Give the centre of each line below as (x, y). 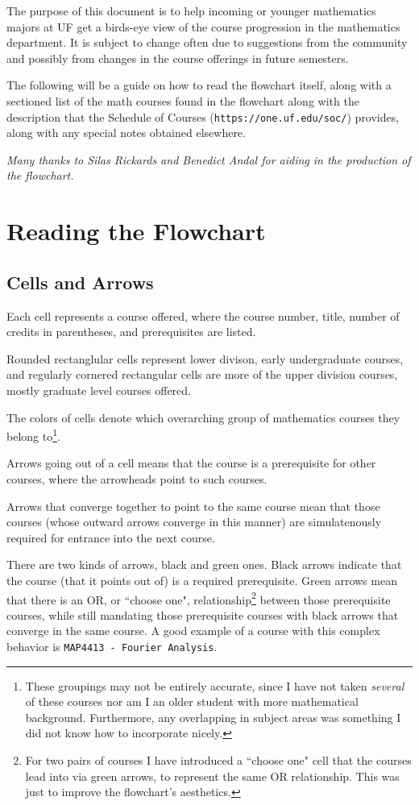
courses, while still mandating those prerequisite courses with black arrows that (203, 614)
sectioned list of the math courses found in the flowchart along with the (183, 100)
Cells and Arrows (80, 282)
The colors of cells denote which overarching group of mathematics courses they (203, 417)
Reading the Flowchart (136, 231)
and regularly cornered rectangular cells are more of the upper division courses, (202, 374)
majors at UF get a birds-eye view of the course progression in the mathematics (203, 26)
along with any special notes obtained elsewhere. (126, 133)
